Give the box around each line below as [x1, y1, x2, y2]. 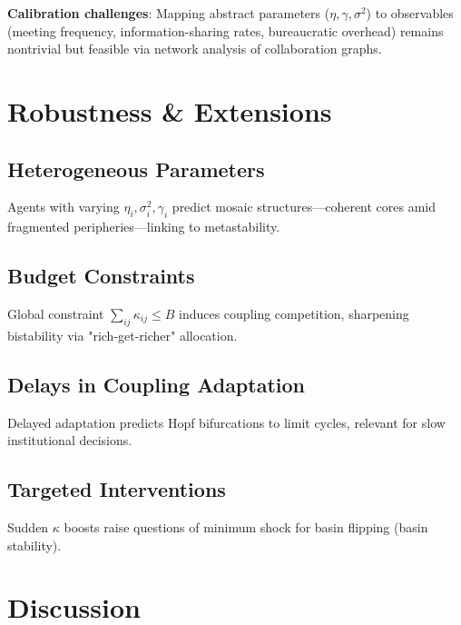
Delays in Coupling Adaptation [7, 370, 305, 398]
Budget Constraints [7, 262, 195, 290]
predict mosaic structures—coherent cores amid [172, 197, 436, 216]
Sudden [7, 517, 49, 536]
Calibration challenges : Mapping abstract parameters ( [7, 4, 330, 22]
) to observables [366, 4, 454, 22]
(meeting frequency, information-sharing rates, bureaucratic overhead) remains [7, 21, 444, 40]
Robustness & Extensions [7, 92, 332, 129]
